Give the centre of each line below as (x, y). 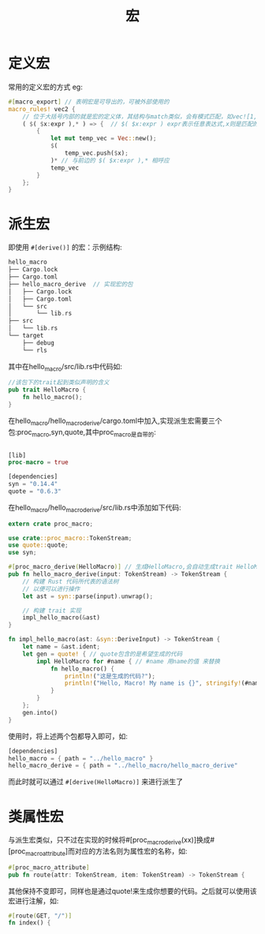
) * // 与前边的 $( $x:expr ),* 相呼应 (110, 160)
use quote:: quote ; (38, 545)
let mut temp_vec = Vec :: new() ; (103, 139)
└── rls (35, 350)
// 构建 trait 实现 (52, 611)
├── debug (39, 343)
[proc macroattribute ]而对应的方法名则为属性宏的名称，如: (98, 852)
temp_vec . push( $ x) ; (96, 153)
